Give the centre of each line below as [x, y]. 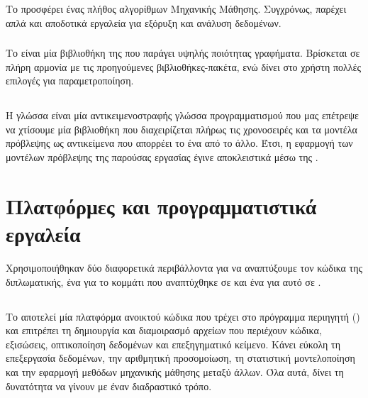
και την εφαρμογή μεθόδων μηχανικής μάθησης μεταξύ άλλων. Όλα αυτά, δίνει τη [175, 371]
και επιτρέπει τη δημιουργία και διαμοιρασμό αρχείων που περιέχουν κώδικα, [164, 330]
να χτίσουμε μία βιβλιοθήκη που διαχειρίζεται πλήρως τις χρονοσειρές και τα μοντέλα [182, 129]
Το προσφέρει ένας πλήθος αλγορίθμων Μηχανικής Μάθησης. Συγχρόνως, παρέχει [176, 9]
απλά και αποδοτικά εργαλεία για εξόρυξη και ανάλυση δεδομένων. [144, 22]
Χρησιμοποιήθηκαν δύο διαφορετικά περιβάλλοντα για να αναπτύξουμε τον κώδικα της [184, 267]
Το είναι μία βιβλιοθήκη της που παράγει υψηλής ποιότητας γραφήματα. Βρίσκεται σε [183, 53]
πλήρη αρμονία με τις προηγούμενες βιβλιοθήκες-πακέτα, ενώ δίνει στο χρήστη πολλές [183, 66]
